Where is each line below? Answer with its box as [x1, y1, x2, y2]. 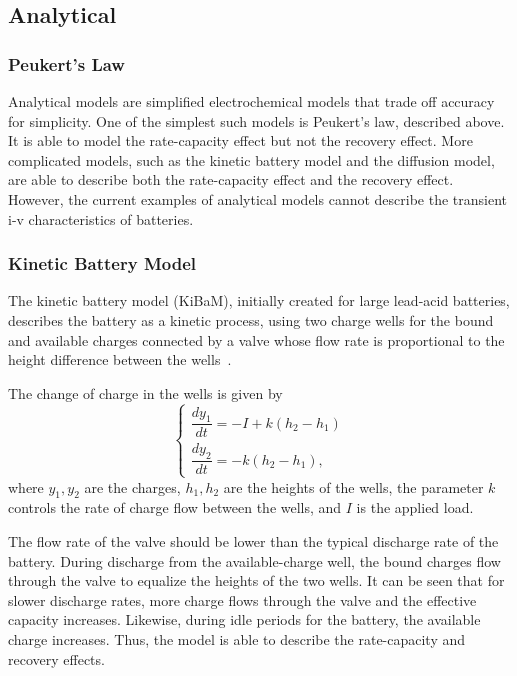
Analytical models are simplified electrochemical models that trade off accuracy [8, 91, 495, 111]
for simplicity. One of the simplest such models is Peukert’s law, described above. [8, 110, 505, 131]
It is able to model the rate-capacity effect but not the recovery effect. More [8, 130, 473, 151]
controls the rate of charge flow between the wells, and [8, 497, 342, 518]
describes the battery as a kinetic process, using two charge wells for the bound [8, 309, 494, 330]
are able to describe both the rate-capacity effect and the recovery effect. [8, 169, 454, 190]
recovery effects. [8, 648, 105, 669]
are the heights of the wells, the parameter [223, 476, 484, 497]
